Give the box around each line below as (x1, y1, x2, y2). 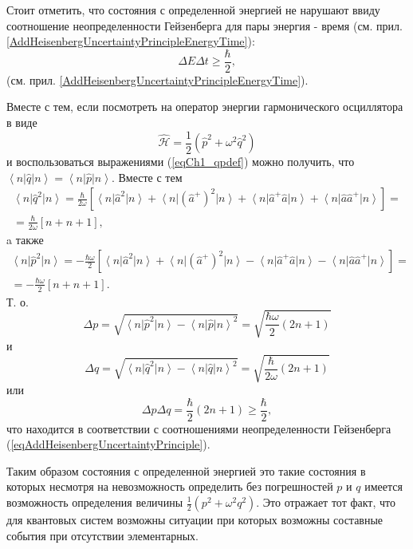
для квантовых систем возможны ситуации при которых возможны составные (6, 511, 383, 527)
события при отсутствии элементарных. (6, 527, 199, 543)
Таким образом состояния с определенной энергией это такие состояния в (6, 462, 366, 479)
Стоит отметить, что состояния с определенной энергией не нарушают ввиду (6, 2, 380, 18)
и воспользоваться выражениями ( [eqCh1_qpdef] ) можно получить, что (6, 153, 355, 170)
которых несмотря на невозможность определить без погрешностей (6, 478, 333, 495)
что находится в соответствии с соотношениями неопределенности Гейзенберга (6, 420, 391, 436)
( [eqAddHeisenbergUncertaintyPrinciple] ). (6, 436, 210, 452)
